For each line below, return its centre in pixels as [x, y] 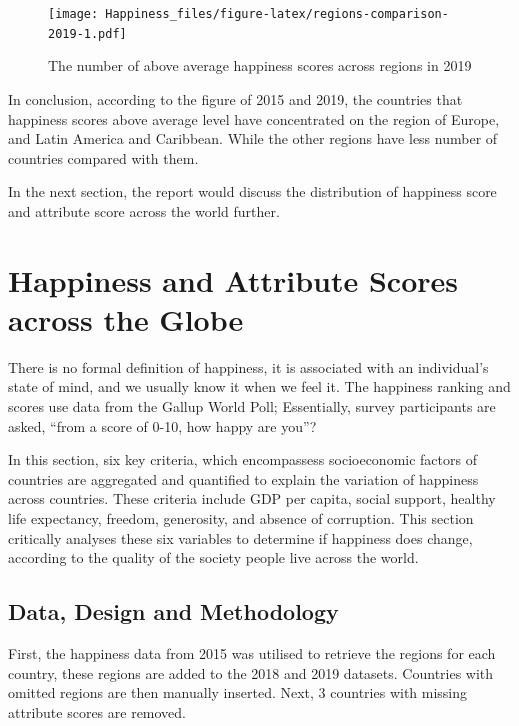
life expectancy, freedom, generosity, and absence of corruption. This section [241, 517]
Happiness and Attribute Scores [233, 279]
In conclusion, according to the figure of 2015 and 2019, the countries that [235, 98]
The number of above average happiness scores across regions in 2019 [260, 65]
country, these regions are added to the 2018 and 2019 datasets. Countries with [251, 672]
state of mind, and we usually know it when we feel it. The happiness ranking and [259, 386]
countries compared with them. [103, 157]
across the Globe [126, 318]
